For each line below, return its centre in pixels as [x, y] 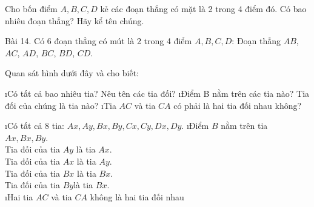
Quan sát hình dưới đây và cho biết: [72, 73]
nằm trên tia [244, 126]
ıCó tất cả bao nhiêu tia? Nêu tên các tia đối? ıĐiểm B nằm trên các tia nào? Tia [157, 93]
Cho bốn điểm [31, 8]
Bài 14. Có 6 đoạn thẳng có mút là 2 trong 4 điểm [99, 41]
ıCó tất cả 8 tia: [35, 126]
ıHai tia [19, 196]
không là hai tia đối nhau [137, 196]
